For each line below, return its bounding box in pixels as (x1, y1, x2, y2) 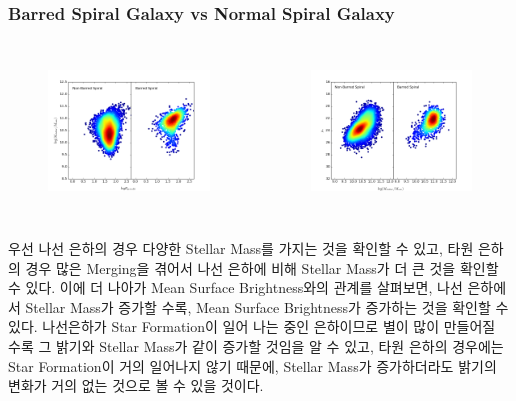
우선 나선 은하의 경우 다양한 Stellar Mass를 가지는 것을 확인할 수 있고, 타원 (8, 237, 474, 258)
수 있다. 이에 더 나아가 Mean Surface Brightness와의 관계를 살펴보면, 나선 (8, 277, 463, 298)
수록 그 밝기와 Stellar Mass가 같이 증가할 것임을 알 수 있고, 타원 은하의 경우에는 (8, 335, 504, 356)
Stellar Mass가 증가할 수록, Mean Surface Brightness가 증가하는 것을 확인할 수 (25, 296, 509, 317)
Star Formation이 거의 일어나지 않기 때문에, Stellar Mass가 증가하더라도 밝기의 (8, 355, 497, 376)
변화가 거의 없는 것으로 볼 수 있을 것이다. (8, 375, 264, 396)
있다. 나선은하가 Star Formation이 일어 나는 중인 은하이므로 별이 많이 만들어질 (8, 316, 496, 337)
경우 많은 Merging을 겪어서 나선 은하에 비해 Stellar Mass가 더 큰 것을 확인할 (25, 257, 499, 278)
